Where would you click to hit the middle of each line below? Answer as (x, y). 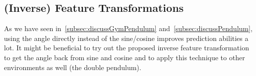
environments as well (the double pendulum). (73, 67)
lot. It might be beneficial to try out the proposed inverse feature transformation (127, 48)
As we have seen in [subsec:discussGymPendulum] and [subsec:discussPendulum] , (128, 28)
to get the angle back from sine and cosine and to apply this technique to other (125, 57)
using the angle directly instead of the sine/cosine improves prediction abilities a (126, 38)
